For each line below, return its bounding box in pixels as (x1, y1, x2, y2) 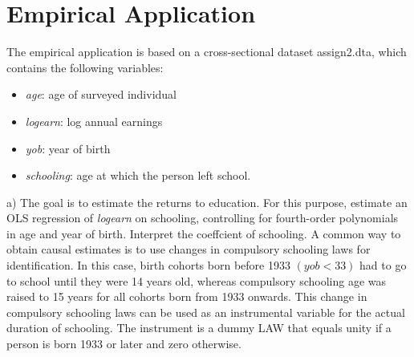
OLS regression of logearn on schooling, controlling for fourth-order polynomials (6, 209, 399, 226)
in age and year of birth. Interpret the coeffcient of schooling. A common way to (6, 225, 401, 241)
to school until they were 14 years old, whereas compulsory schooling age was (6, 272, 387, 289)
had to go (359, 257, 407, 274)
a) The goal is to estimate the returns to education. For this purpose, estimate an (6, 193, 408, 210)
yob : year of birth (25, 140, 111, 156)
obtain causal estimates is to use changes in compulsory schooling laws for (6, 241, 371, 258)
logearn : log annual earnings (25, 112, 163, 129)
